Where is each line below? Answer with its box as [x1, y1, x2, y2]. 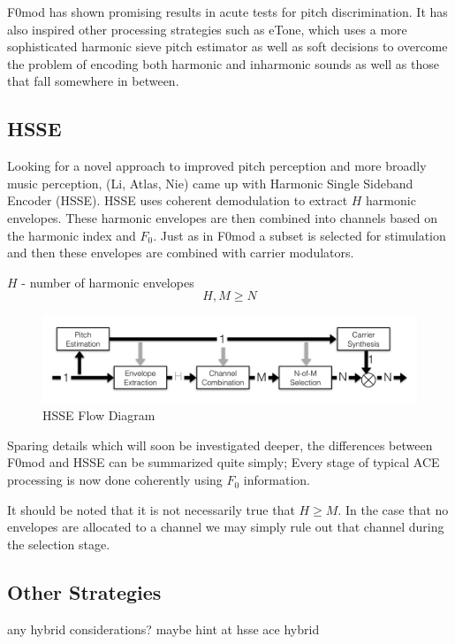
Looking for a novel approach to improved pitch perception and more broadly [7, 157, 427, 175]
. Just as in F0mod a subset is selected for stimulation [153, 226, 446, 244]
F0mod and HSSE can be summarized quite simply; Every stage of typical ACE [7, 453, 440, 471]
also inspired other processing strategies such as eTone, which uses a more [7, 19, 407, 38]
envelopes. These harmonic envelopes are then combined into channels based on [7, 208, 437, 226]
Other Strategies [7, 578, 162, 605]
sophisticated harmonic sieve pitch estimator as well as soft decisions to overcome [7, 37, 448, 56]
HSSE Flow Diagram [42, 406, 155, 425]
